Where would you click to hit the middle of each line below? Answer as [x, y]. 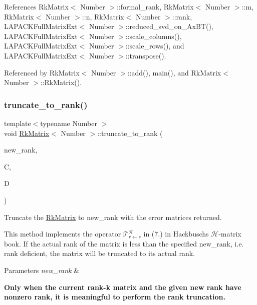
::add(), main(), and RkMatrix [174, 72]
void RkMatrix [27, 133]
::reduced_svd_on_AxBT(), [169, 26]
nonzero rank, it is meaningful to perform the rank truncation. [115, 297]
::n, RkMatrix [103, 16]
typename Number [69, 123]
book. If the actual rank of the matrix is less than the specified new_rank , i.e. [124, 243]
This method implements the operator [63, 234]
